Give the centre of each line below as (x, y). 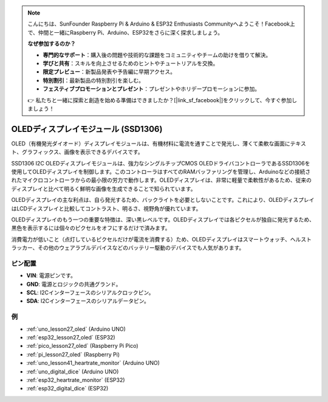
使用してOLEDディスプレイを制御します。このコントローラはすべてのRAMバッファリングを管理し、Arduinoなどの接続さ (161, 172)
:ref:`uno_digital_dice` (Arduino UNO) (73, 372)
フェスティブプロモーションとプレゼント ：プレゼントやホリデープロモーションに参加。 (152, 89)
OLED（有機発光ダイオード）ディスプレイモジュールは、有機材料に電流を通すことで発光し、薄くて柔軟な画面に (151, 144)
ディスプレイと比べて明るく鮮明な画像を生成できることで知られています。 (104, 189)
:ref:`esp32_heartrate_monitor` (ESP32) (76, 379)
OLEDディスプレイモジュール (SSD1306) (87, 129)
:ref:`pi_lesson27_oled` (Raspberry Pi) (73, 354)
